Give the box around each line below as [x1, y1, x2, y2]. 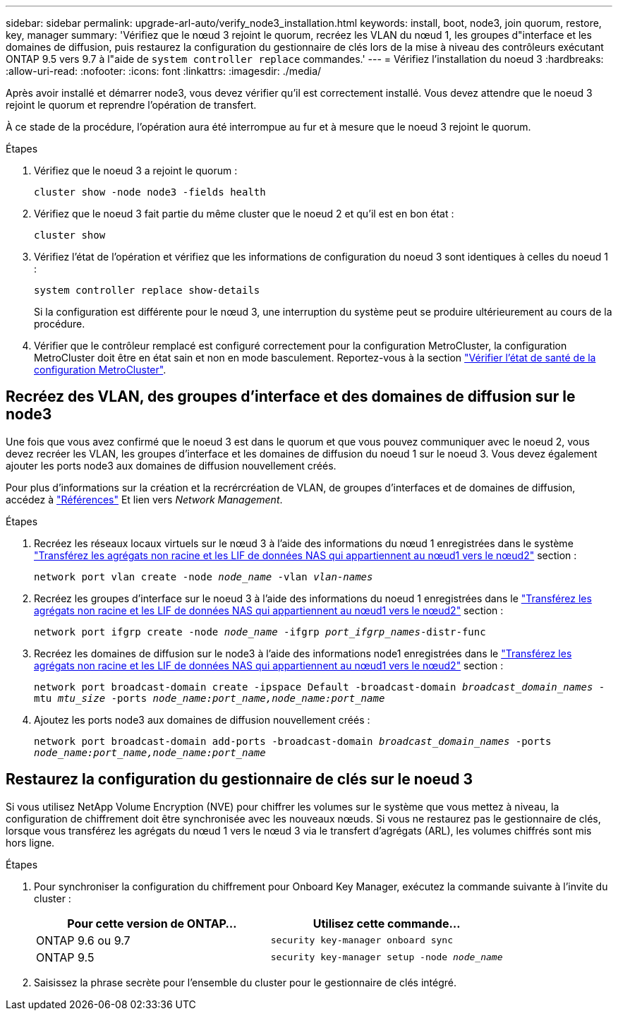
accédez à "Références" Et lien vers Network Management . [6, 493, 283, 506]
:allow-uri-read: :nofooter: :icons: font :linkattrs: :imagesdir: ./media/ [6, 65, 322, 77]
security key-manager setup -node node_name [270, 952, 503, 963]
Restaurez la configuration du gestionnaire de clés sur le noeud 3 [6, 770, 473, 789]
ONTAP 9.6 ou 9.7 [36, 933, 131, 948]
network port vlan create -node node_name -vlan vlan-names [34, 570, 373, 582]
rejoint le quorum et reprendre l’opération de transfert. [6, 99, 257, 111]
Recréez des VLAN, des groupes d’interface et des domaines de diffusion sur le [6, 388, 576, 406]
